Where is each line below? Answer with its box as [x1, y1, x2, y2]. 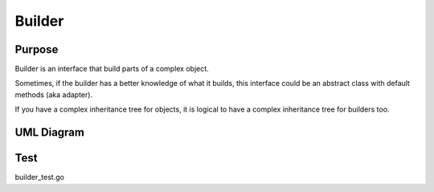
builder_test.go [14, 173, 64, 182]
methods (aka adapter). [14, 89, 92, 100]
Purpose [14, 43, 59, 56]
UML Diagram [14, 125, 84, 140]
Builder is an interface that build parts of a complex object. [14, 64, 209, 74]
